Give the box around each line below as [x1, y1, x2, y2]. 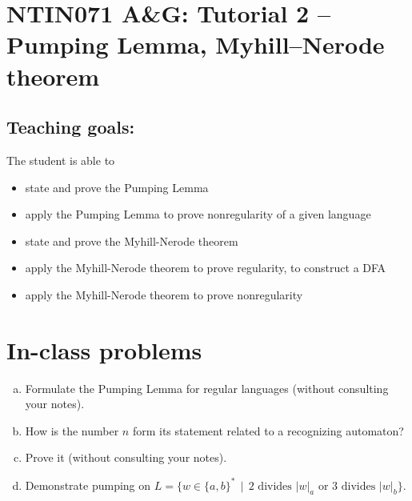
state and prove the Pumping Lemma [25, 178, 209, 195]
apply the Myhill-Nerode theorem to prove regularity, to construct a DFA [25, 259, 386, 276]
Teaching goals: [6, 114, 135, 139]
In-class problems [6, 333, 202, 366]
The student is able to [6, 151, 115, 168]
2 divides [248, 480, 292, 492]
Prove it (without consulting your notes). [25, 449, 227, 466]
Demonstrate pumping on [25, 476, 151, 493]
